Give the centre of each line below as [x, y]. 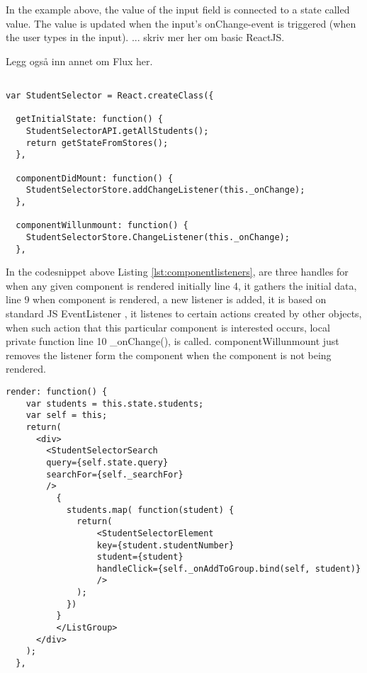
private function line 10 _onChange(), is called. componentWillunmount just [173, 341]
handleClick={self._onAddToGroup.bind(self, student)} [229, 569]
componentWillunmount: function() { [102, 226]
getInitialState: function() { [89, 119]
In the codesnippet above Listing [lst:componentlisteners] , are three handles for [177, 272]
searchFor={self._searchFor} [115, 474]
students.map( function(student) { [150, 510]
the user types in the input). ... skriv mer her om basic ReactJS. [145, 37]
